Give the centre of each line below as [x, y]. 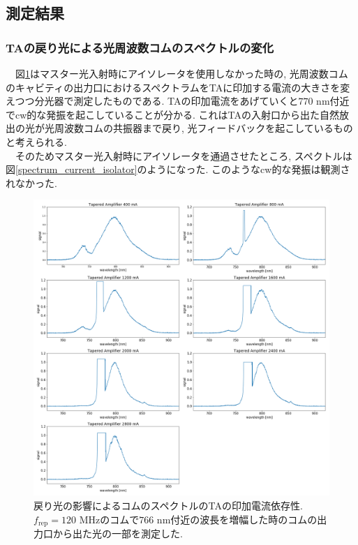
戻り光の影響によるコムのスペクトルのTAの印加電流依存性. [168, 505]
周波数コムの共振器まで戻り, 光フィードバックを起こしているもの [203, 128]
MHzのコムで [109, 519]
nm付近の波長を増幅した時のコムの [237, 519]
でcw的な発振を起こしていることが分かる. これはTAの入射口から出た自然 [172, 114]
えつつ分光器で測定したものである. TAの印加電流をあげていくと [152, 101]
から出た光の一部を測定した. [118, 533]
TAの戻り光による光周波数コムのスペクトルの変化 [140, 47]
